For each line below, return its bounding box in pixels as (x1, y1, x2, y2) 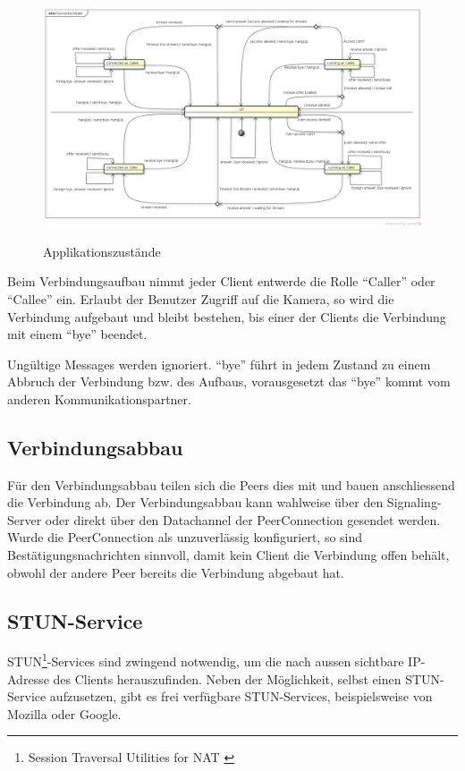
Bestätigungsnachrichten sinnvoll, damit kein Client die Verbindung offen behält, (7, 546, 450, 564)
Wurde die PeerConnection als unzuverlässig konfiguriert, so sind (7, 528, 363, 546)
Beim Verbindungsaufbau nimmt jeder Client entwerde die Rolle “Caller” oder (7, 272, 435, 291)
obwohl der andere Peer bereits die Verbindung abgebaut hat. (7, 563, 344, 581)
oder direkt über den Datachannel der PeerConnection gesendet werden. (45, 510, 441, 529)
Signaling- (386, 493, 442, 512)
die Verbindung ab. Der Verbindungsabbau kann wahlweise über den (7, 493, 384, 512)
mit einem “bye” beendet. (7, 325, 148, 343)
